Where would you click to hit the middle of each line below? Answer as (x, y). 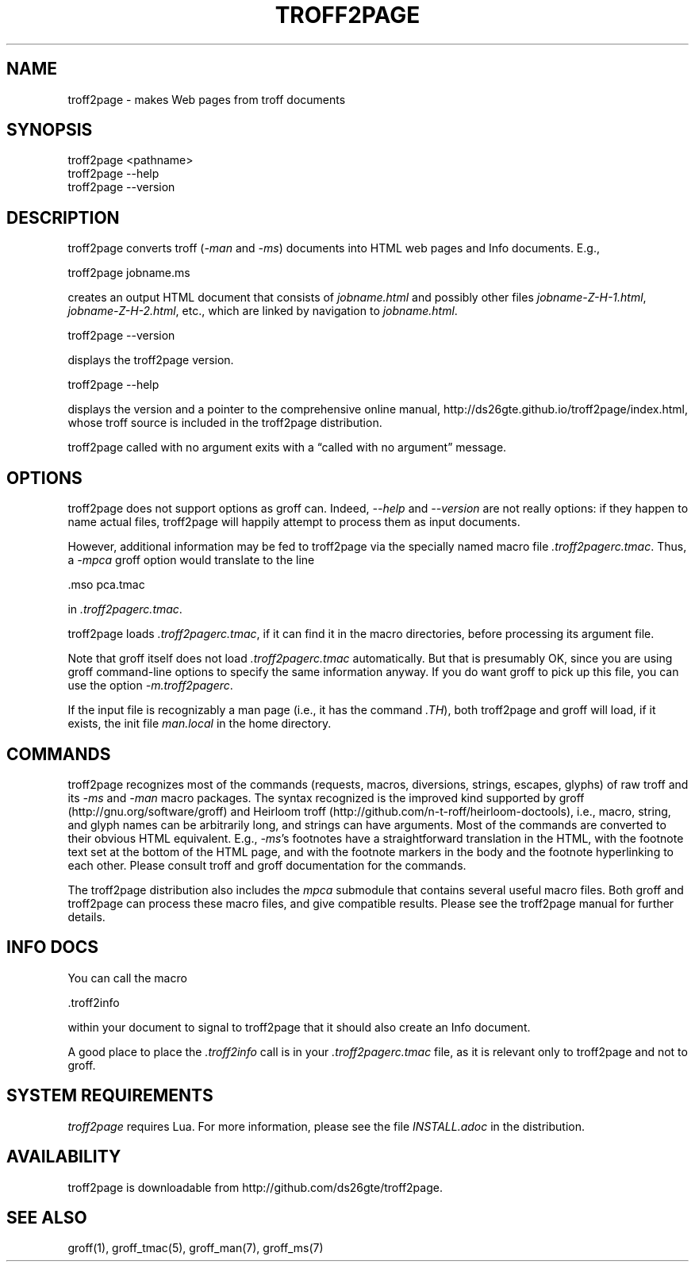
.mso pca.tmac (106, 585)
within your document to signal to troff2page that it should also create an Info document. (299, 1027)
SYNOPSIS (50, 130)
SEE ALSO (47, 1217)
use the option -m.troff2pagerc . (150, 686)
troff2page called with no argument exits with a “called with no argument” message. (287, 448)
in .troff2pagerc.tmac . (125, 609)
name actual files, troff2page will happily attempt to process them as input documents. (294, 522)
